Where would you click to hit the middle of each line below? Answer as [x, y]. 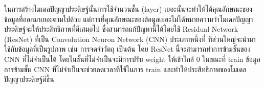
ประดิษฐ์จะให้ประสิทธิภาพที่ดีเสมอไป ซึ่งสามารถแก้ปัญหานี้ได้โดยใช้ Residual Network [121, 29]
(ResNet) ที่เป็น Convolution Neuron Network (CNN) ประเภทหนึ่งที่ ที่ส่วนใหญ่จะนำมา [130, 39]
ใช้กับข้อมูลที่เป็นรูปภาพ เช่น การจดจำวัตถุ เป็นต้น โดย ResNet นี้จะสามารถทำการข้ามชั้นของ [127, 49]
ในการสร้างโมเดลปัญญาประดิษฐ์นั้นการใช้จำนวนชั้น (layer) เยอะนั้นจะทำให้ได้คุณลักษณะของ [128, 9]
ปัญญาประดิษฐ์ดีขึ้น [29, 79]
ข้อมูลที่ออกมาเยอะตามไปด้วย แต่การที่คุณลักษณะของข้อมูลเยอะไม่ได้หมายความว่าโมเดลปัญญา [129, 19]
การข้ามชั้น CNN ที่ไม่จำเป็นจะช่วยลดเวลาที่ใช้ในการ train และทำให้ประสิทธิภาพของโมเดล [125, 69]
